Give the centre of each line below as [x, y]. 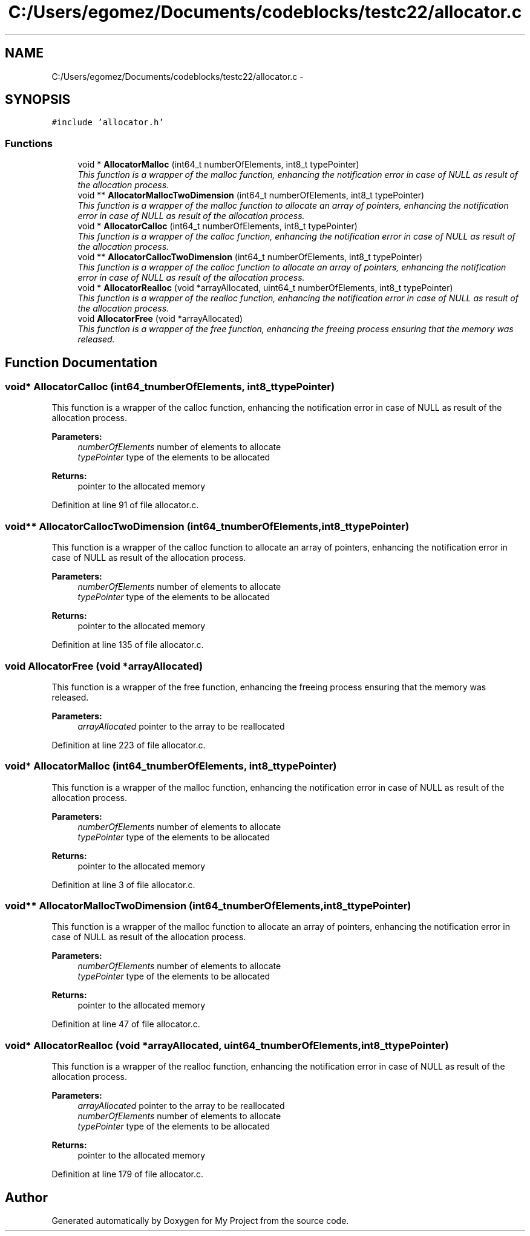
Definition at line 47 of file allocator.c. [126, 1024]
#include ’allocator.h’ [108, 123]
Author [26, 1197]
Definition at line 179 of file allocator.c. [128, 1174]
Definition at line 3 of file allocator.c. [123, 884]
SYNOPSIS [38, 100]
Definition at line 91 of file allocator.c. [125, 505]
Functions [29, 143]
